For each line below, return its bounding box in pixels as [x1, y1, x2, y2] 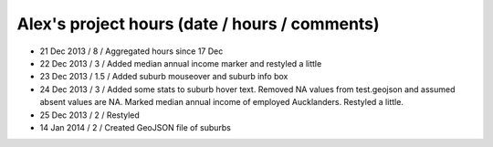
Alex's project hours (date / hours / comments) [16, 14, 380, 34]
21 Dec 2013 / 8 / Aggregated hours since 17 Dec [39, 46, 224, 57]
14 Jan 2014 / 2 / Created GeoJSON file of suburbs [39, 121, 232, 132]
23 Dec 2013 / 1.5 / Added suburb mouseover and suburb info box [39, 71, 288, 82]
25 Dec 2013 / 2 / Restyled [39, 110, 141, 121]
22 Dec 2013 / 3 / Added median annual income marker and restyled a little [39, 58, 322, 68]
